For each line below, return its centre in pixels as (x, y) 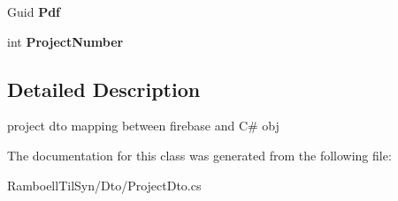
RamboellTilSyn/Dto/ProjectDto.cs (104, 185)
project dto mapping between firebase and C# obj (143, 126)
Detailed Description (104, 89)
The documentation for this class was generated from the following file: (199, 155)
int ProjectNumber (65, 41)
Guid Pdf (34, 11)
